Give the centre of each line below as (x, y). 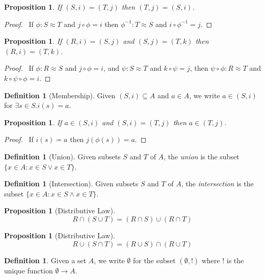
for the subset (154, 260)
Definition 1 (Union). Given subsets (62, 156)
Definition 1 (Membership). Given (60, 95)
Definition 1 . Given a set (45, 260)
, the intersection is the (217, 184)
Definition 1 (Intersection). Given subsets (71, 184)
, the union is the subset (202, 156)
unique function (29, 270)
